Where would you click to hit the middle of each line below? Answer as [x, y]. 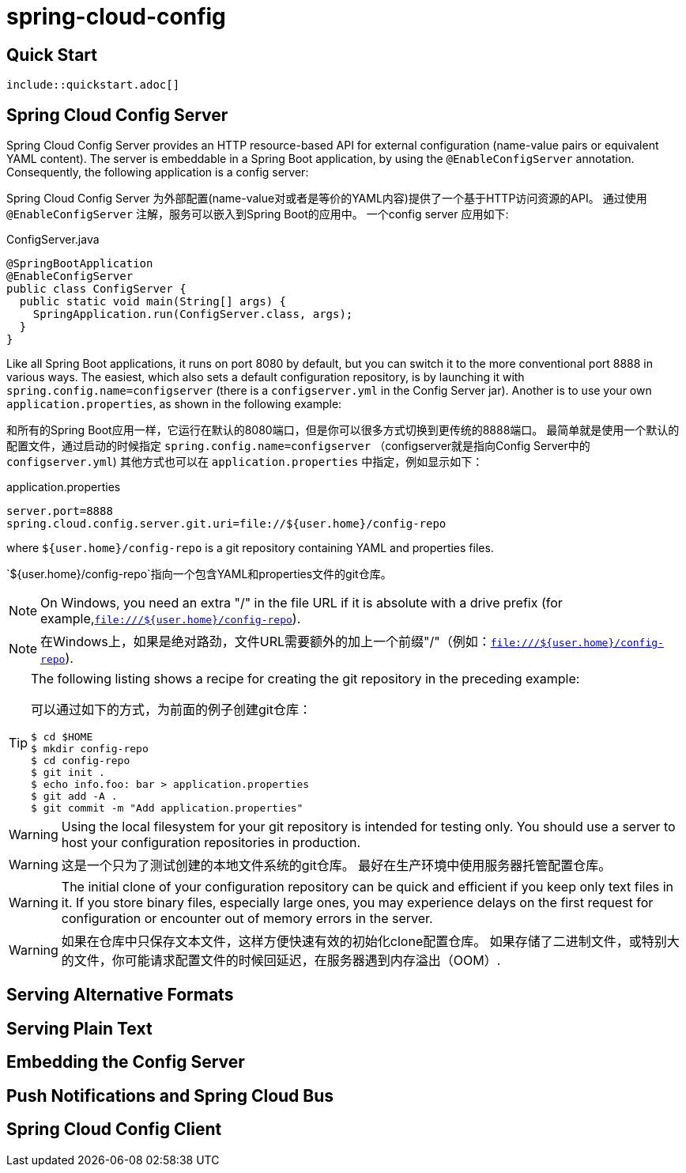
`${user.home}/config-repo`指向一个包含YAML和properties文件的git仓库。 [199, 574]
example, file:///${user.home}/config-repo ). [171, 619]
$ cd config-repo [81, 761]
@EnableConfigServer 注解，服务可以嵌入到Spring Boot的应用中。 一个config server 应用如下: [258, 214]
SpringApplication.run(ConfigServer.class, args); [193, 314]
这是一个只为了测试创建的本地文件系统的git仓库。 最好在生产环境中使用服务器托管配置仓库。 [336, 866]
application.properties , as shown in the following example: [174, 404]
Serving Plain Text [79, 1028]
